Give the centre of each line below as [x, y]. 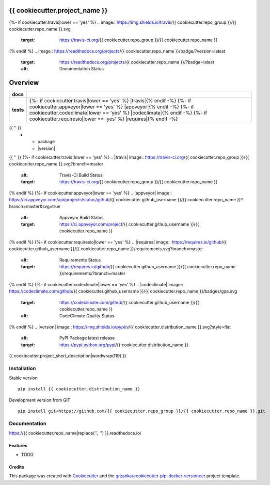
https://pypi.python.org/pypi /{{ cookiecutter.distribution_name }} [124, 345]
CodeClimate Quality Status [87, 316]
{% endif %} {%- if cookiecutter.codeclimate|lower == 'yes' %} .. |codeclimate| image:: [96, 284]
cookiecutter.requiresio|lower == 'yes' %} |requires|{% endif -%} [104, 119]
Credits [16, 467]
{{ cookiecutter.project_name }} [58, 10]
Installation [23, 368]
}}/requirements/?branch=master [92, 274]
